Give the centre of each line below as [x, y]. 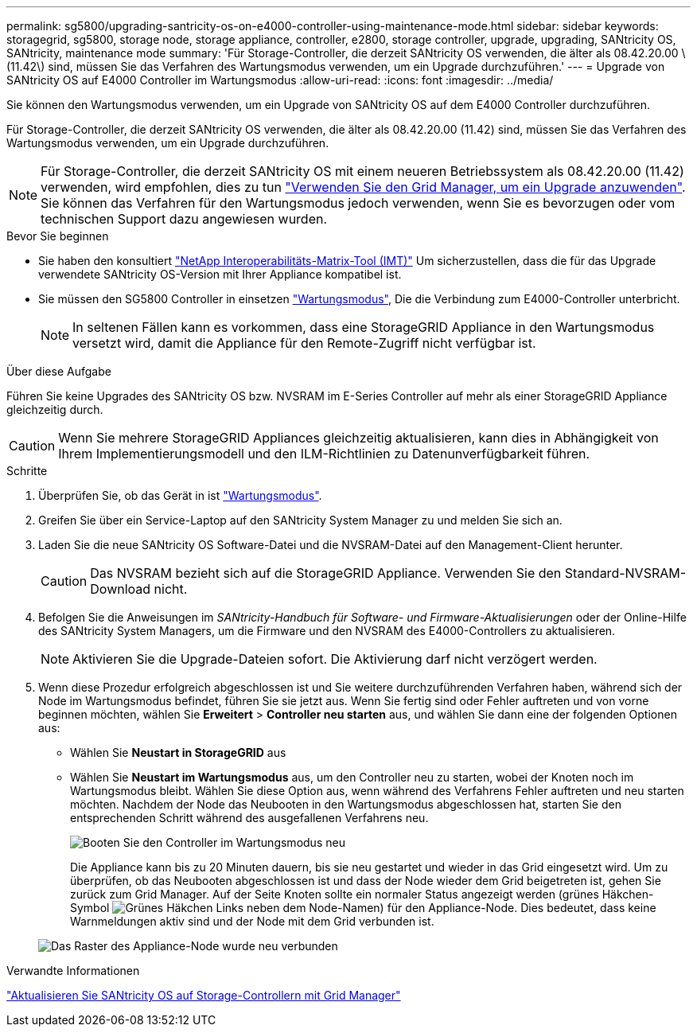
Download [121, 589]
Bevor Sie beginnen [58, 236]
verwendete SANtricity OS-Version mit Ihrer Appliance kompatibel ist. [220, 274]
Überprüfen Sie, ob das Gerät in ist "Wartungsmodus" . [180, 495]
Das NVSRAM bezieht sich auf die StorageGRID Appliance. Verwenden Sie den [326, 573]
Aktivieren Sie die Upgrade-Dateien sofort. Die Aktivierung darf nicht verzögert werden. [335, 659]
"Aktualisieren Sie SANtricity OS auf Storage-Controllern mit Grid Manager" [204, 995]
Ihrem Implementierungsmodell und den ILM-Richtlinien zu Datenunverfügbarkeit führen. [324, 454]
